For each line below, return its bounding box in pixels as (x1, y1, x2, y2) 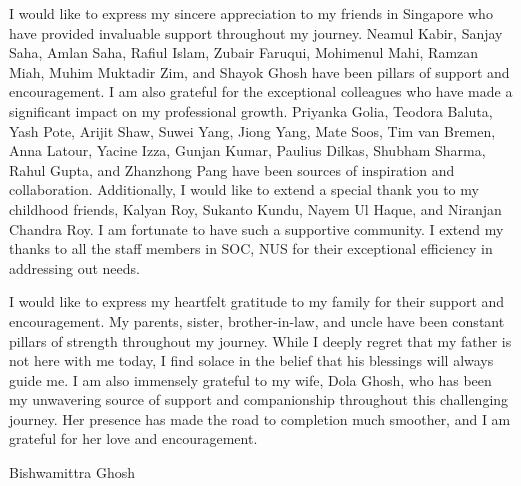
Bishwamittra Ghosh (9, 462, 136, 483)
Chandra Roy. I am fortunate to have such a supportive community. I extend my (9, 218, 504, 239)
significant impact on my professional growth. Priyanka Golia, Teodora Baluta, (9, 100, 493, 121)
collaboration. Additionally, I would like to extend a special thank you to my (9, 179, 479, 200)
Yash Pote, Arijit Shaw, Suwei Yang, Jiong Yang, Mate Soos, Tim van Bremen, (9, 120, 496, 141)
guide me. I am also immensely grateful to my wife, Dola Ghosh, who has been (9, 369, 492, 390)
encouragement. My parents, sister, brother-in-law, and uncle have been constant (9, 310, 505, 331)
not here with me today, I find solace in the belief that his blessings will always (9, 350, 494, 371)
